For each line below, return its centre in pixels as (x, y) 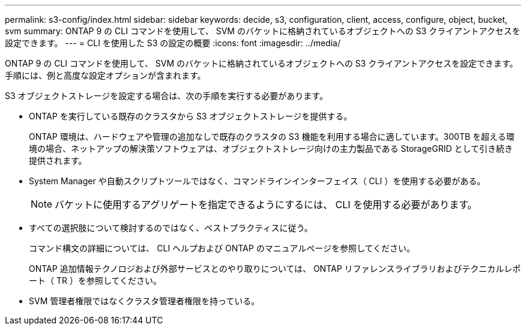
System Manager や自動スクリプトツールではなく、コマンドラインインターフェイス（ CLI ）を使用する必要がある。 (257, 181)
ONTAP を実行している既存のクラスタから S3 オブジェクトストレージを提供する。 (191, 116)
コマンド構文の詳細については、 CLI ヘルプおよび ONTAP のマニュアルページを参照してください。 (222, 248)
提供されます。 (58, 160)
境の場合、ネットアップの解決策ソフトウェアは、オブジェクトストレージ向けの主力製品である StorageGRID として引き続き (271, 148)
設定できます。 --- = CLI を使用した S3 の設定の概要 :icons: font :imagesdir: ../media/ (173, 43)
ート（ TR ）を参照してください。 (95, 280)
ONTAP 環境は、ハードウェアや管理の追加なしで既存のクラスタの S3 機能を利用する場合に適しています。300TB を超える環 (272, 136)
